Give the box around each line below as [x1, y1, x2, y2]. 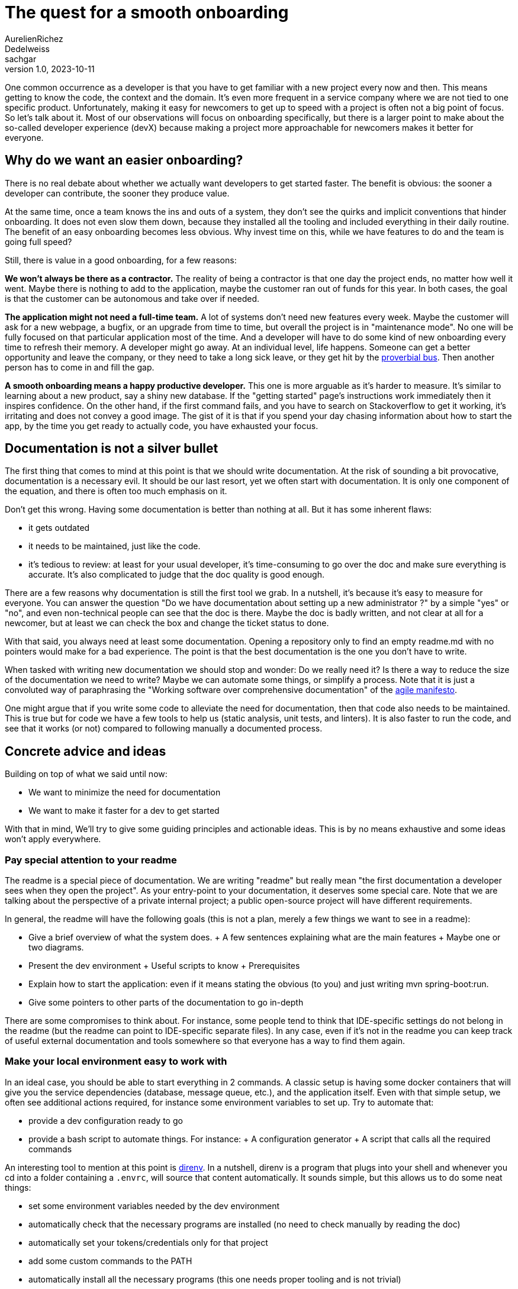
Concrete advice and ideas [5, 743, 166, 759]
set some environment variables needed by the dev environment [28, 1200, 280, 1211]
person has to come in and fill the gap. [5, 362, 155, 372]
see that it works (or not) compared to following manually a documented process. [5, 723, 323, 734]
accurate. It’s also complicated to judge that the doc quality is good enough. [28, 569, 324, 580]
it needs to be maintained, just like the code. [28, 541, 201, 552]
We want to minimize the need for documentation [28, 787, 221, 798]
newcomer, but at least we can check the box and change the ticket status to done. [5, 618, 329, 629]
